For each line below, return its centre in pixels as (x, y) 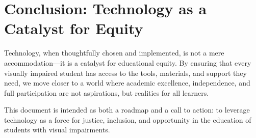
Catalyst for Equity (74, 28)
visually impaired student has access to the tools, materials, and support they (125, 73)
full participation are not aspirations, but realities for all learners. (107, 92)
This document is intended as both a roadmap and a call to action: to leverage (127, 110)
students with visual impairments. (57, 130)
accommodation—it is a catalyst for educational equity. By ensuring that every (128, 62)
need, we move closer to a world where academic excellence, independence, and (127, 83)
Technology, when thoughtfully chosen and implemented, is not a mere (114, 53)
